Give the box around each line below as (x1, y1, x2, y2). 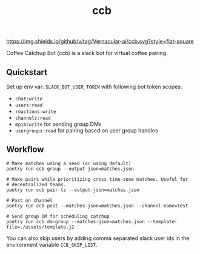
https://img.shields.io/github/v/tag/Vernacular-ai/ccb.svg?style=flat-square (6, 37, 194, 45)
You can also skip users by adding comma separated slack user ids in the (6, 234, 190, 242)
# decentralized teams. (6, 181, 67, 187)
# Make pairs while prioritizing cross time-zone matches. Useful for (6, 176, 188, 182)
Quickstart (6, 67, 48, 77)
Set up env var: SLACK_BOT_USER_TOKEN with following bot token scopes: (6, 83, 182, 90)
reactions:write (15, 109, 56, 115)
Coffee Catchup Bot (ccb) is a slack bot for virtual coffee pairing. (6, 50, 168, 57)
